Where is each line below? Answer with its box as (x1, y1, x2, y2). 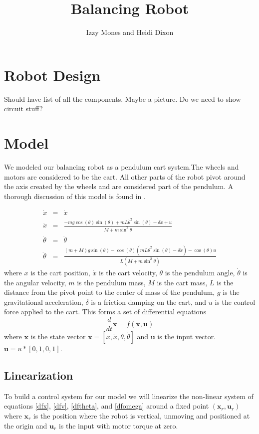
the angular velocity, (4, 277, 66, 287)
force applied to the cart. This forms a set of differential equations (4, 306, 206, 317)
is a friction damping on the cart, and (91, 296, 207, 307)
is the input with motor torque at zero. (58, 420, 178, 431)
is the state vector (30, 331, 86, 341)
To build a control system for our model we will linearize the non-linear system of (4, 391, 254, 401)
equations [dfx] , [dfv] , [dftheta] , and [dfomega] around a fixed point (4, 401, 209, 411)
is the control (215, 296, 256, 307)
